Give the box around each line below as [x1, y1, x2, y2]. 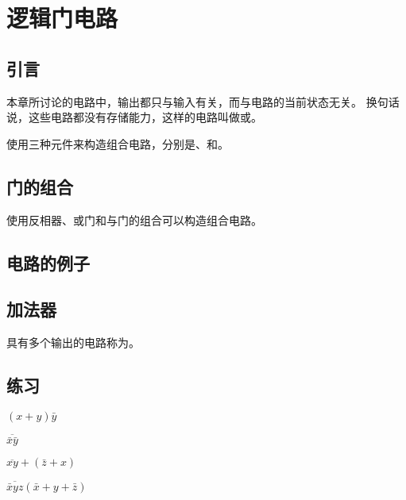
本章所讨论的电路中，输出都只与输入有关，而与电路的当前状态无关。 [6, 93, 362, 110]
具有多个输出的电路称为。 [6, 334, 140, 351]
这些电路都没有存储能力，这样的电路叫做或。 [28, 109, 262, 125]
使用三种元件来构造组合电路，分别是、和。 [6, 135, 229, 152]
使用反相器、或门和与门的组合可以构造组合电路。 [6, 211, 262, 228]
